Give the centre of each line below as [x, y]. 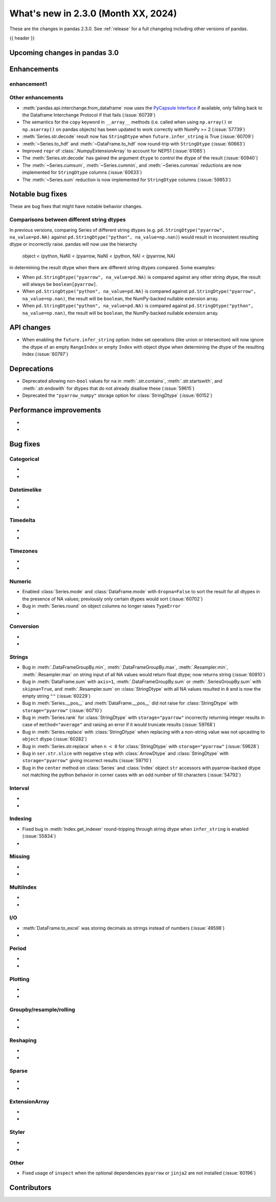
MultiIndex [23, 887]
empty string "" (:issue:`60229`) [56, 696]
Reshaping [23, 1040]
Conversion [24, 627]
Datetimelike [26, 490]
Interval [19, 788]
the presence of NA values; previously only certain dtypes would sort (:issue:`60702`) [112, 599]
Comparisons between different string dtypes [68, 219]
